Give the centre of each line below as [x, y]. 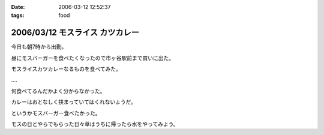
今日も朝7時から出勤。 [39, 47]
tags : [18, 16]
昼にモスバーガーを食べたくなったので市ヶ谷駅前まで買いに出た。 [92, 58]
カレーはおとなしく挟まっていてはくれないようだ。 [73, 102]
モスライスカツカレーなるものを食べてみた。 [66, 69]
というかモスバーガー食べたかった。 [56, 113]
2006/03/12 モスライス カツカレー [75, 33]
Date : [18, 7]
